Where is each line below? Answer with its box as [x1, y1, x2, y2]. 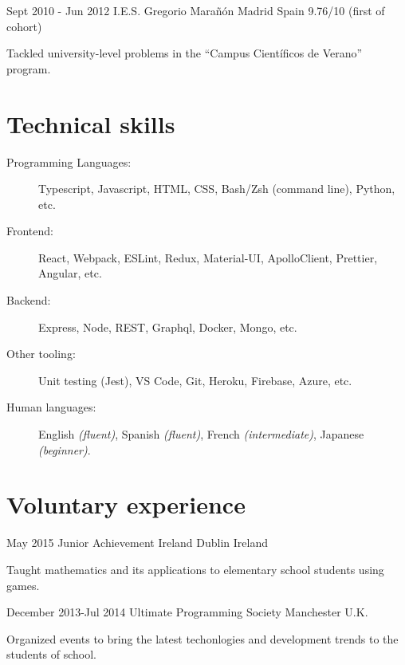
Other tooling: [6, 345, 76, 362]
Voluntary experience [6, 488, 246, 521]
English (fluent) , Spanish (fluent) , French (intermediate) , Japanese [38, 426, 364, 443]
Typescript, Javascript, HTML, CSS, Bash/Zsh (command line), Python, [38, 180, 395, 197]
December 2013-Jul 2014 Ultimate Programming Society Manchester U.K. [6, 604, 368, 620]
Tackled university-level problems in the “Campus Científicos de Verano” [6, 45, 363, 61]
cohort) [6, 18, 42, 34]
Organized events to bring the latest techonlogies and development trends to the [6, 630, 399, 647]
